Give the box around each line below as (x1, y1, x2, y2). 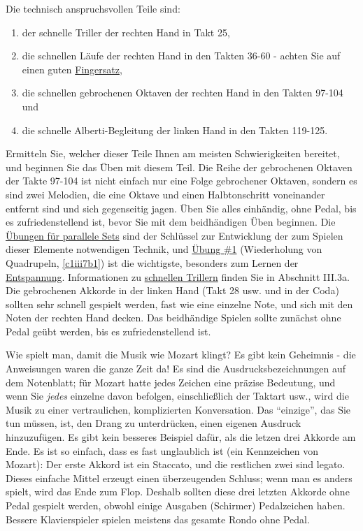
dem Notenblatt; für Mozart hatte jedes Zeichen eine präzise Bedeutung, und (6, 374, 336, 389)
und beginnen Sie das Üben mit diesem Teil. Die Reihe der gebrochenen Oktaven (6, 159, 353, 174)
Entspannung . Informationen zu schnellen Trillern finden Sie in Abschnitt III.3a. (6, 269, 350, 284)
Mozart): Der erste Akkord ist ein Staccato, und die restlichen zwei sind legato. (6, 457, 346, 472)
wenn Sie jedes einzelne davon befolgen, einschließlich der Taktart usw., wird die (6, 388, 349, 403)
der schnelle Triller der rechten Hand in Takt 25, (22, 24, 230, 39)
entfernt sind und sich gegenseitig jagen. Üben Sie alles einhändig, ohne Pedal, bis (6, 201, 357, 215)
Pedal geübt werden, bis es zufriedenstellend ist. (6, 323, 211, 338)
